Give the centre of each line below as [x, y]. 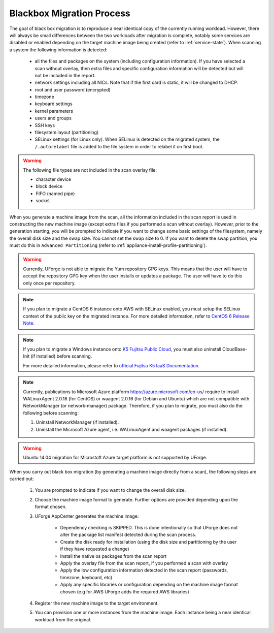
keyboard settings [54, 104]
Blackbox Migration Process [70, 13]
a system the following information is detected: [58, 50]
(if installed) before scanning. [61, 356]
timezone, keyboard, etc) [86, 577]
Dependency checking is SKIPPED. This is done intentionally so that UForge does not [149, 528]
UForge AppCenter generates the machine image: [87, 516]
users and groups [53, 118]
